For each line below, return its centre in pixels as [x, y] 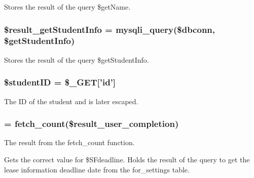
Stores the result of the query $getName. [67, 7]
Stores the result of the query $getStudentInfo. [77, 59]
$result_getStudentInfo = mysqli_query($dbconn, [110, 29]
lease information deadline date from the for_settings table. [97, 169]
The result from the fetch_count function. [69, 142]
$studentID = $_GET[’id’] [60, 82]
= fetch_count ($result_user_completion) [92, 124]
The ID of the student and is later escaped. [71, 101]
